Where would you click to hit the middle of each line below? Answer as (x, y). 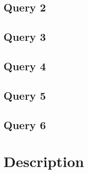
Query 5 (25, 95)
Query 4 (25, 66)
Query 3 (25, 37)
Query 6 (25, 124)
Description (44, 161)
